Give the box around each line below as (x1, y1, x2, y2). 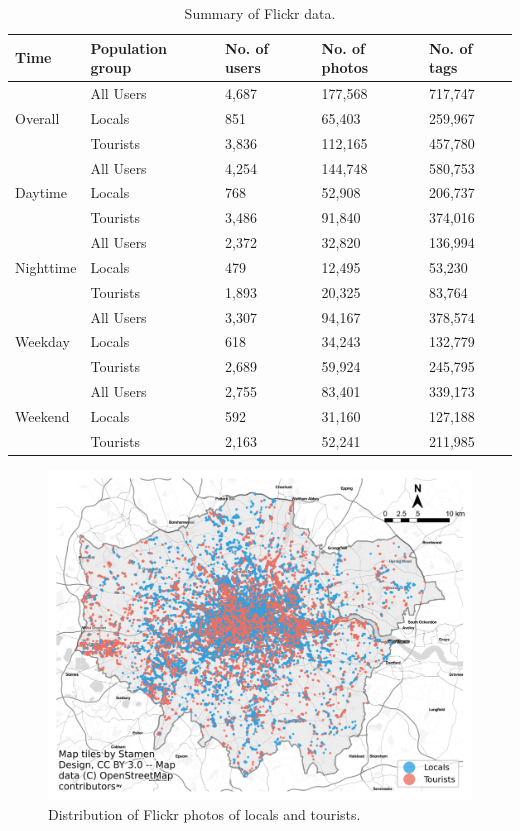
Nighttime (15, 256, 77, 277)
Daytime (15, 182, 67, 203)
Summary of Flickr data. (184, 3, 336, 23)
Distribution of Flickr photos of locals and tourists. (48, 803, 361, 824)
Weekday (15, 331, 70, 352)
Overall (15, 107, 60, 128)
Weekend (15, 406, 70, 426)
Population (90, 37, 167, 58)
